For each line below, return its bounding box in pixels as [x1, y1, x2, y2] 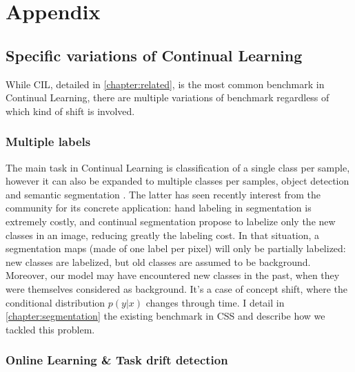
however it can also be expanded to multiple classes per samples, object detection [6, 174, 349, 188]
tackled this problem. [6, 322, 95, 336]
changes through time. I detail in [145, 295, 285, 309]
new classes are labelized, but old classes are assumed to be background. [6, 254, 311, 269]
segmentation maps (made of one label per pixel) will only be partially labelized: [6, 241, 346, 256]
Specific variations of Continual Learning [6, 44, 303, 65]
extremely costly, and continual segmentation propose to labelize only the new [6, 214, 336, 228]
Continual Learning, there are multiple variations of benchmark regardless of [6, 90, 329, 105]
